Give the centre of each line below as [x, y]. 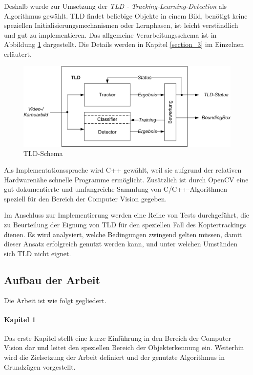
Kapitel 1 [20, 319]
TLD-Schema [43, 153]
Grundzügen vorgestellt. [40, 366]
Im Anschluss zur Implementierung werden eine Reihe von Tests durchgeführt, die [127, 215]
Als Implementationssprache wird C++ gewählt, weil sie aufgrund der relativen [123, 169]
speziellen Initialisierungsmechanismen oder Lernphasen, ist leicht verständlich [121, 25]
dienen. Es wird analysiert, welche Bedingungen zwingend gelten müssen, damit [123, 234]
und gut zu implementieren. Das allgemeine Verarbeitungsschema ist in [110, 34]
